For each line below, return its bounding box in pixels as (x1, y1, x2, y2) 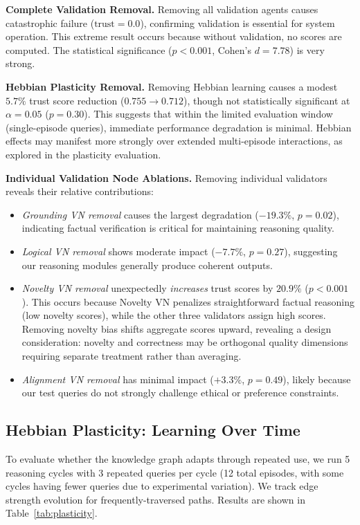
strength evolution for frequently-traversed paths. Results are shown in (6, 492, 305, 506)
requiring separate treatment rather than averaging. (21, 349, 242, 363)
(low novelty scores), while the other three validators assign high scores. (21, 308, 326, 322)
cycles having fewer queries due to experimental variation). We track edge (6, 479, 318, 493)
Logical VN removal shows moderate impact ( (21, 243, 215, 258)
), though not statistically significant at (183, 93, 350, 107)
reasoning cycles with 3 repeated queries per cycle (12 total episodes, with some (6, 465, 344, 479)
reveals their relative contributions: (6, 184, 154, 199)
